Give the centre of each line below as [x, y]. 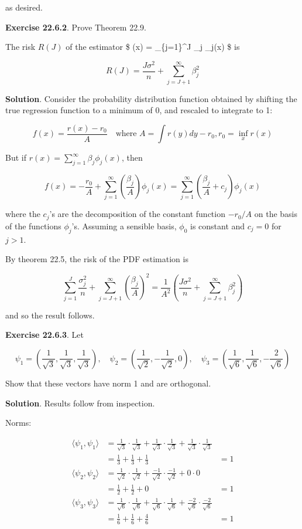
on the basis [276, 214]
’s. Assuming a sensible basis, [124, 225]
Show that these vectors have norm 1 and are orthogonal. [108, 383]
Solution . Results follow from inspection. [80, 403]
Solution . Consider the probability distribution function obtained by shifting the [151, 98]
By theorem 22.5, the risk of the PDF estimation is [97, 259]
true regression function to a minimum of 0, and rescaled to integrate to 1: [139, 110]
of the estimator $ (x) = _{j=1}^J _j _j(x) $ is [153, 47]
